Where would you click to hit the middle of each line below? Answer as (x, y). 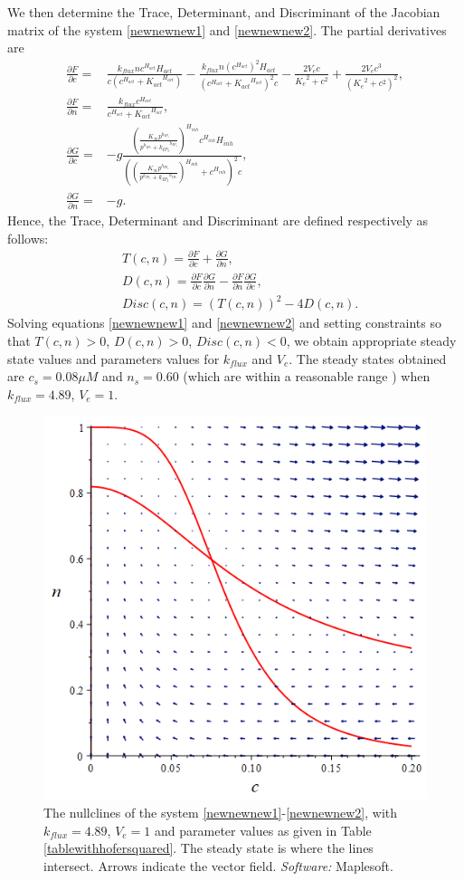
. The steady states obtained (368, 358)
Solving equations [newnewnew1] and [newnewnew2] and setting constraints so (224, 323)
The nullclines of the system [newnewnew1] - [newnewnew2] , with (221, 813)
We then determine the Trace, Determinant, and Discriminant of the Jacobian (224, 12)
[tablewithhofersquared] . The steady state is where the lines (208, 848)
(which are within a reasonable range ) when (307, 376)
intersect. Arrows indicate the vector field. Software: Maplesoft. (218, 865)
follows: (28, 238)
